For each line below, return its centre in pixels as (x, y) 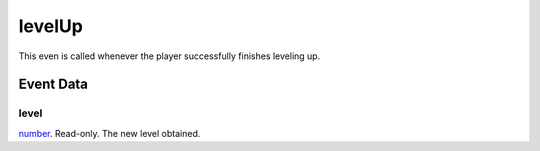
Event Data (53, 84)
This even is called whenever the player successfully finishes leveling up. (169, 56)
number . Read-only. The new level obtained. (109, 133)
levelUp (51, 26)
